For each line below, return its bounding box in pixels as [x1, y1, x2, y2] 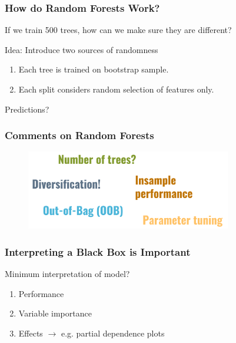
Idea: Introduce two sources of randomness [5, 43, 158, 55]
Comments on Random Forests [5, 128, 154, 143]
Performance [18, 287, 64, 299]
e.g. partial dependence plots [61, 326, 165, 339]
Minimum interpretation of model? [5, 268, 130, 280]
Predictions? [5, 103, 49, 115]
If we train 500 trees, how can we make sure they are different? [5, 24, 232, 36]
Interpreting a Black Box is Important [5, 244, 191, 259]
